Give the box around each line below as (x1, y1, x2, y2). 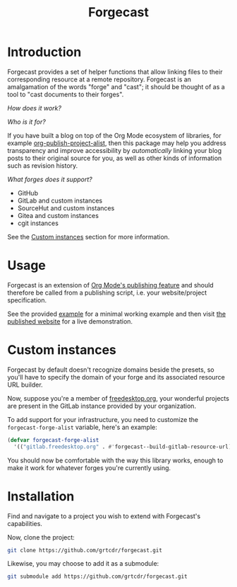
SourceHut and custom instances (17, 203, 115, 212)
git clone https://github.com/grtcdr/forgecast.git (7, 547, 162, 554)
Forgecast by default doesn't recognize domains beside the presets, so (7, 365, 214, 374)
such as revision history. (7, 161, 78, 170)
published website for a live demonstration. (7, 317, 133, 326)
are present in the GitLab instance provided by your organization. (7, 401, 196, 410)
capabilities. (7, 519, 42, 528)
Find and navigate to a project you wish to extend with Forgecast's (7, 511, 201, 520)
